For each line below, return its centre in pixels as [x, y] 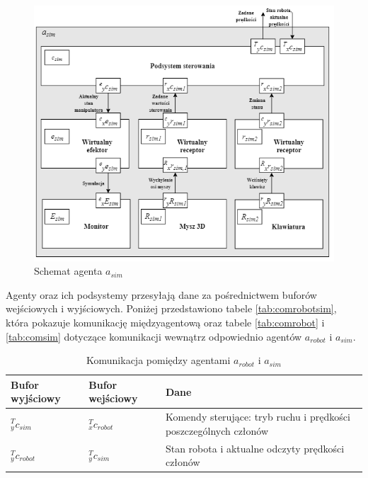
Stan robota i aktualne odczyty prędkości [255, 448]
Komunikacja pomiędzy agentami [159, 360]
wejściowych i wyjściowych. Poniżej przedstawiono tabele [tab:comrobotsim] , [171, 308]
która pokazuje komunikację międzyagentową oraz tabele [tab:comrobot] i [165, 322]
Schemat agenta [68, 271]
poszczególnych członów [217, 430]
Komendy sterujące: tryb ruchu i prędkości [258, 417]
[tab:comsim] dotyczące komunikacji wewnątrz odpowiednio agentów [154, 336]
